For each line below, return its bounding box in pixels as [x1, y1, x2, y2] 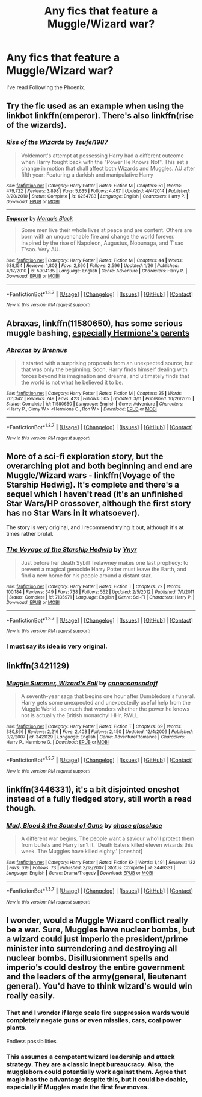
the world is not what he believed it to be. [20, 379, 124, 386]
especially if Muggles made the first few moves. [6, 1083, 150, 1091]
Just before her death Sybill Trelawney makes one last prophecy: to [20, 559, 189, 566]
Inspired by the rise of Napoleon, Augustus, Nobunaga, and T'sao [20, 239, 184, 247]
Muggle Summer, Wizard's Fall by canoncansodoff [6, 679, 158, 687]
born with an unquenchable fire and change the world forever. [20, 233, 175, 240]
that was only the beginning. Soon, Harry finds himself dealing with [20, 366, 188, 373]
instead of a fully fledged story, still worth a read [6, 794, 192, 804]
